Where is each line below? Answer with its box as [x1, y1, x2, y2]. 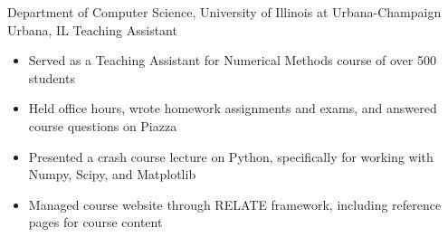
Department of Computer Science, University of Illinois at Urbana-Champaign [7, 3, 442, 21]
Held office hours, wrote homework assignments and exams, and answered [28, 99, 437, 118]
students [28, 68, 75, 87]
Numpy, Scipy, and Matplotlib [28, 165, 196, 184]
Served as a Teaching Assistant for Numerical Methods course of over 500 [28, 51, 436, 70]
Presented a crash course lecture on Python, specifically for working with [28, 147, 434, 166]
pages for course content [28, 213, 163, 232]
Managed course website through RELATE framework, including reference [28, 194, 442, 213]
